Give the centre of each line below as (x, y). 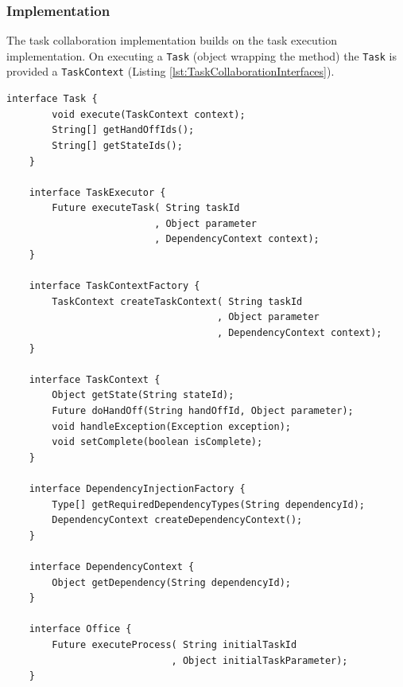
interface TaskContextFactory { (114, 286)
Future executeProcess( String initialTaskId (174, 644)
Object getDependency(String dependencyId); (171, 582)
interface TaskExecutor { (97, 192)
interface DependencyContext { (112, 566)
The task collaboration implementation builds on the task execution (172, 40)
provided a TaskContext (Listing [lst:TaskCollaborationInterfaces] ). (170, 71)
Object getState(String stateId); (143, 395)
